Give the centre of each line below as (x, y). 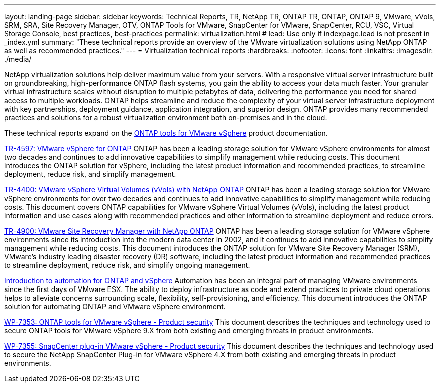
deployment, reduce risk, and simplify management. (90, 174)
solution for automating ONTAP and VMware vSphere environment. (115, 306)
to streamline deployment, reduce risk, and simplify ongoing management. (127, 265)
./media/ (18, 59)
